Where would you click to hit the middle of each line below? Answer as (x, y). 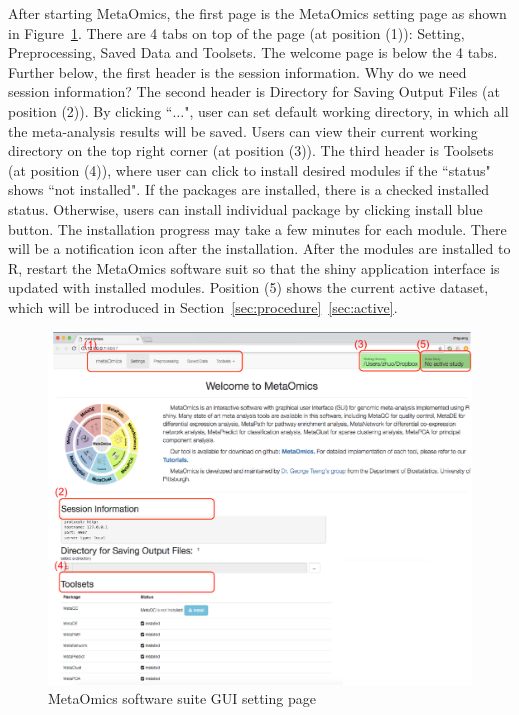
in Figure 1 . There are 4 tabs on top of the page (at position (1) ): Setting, (236, 32)
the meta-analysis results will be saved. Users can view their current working (243, 130)
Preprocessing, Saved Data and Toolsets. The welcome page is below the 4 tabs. (253, 52)
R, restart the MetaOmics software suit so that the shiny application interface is (254, 267)
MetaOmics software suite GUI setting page (182, 698)
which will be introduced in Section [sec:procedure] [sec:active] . (203, 306)
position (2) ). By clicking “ (90, 110)
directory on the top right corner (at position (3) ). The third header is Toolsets (251, 150)
